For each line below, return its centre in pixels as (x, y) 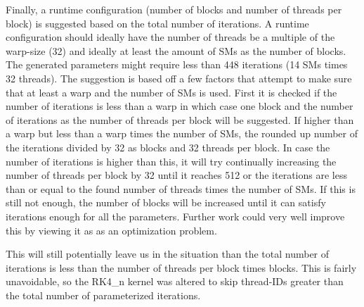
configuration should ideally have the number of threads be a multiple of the (170, 37)
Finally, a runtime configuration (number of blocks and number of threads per (174, 9)
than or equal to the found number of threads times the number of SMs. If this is (181, 188)
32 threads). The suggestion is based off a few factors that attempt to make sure (179, 78)
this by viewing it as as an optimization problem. (111, 230)
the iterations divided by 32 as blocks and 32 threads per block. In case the (168, 147)
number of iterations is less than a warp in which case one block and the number (180, 106)
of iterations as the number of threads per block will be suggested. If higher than (180, 119)
